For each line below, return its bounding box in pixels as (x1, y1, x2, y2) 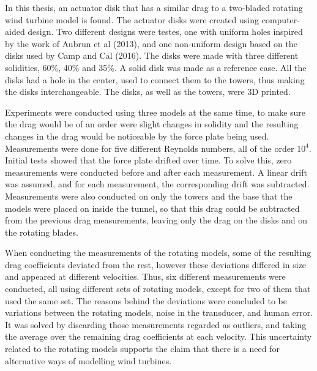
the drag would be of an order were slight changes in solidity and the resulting (5, 118, 299, 130)
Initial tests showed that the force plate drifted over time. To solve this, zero (5, 154, 292, 167)
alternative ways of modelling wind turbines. (5, 354, 172, 367)
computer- (261, 13, 300, 26)
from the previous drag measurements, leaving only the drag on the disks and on (5, 214, 308, 227)
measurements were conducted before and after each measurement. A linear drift (5, 165, 307, 178)
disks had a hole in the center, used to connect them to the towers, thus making (5, 73, 305, 86)
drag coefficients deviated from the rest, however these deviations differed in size (5, 258, 307, 271)
